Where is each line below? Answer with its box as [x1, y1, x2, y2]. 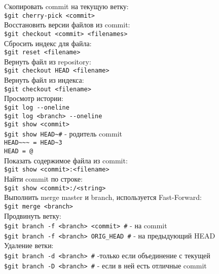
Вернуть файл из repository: [4, 56, 91, 66]
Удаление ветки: [4, 240, 54, 251]
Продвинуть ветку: [4, 210, 61, 221]
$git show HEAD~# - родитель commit [4, 128, 122, 139]
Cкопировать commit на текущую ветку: [4, 1, 129, 11]
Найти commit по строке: [4, 174, 83, 184]
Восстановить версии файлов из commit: [4, 19, 130, 30]
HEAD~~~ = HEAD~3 [4, 139, 62, 147]
